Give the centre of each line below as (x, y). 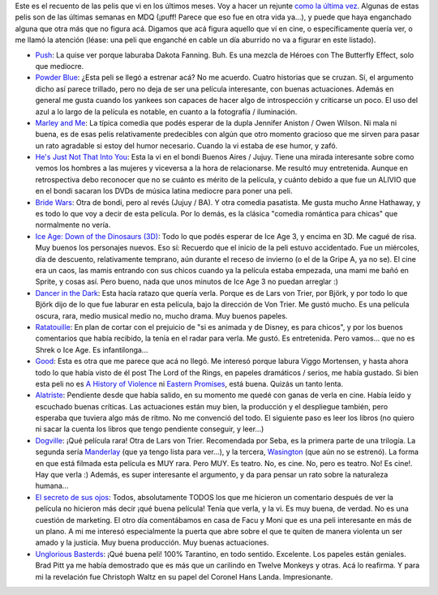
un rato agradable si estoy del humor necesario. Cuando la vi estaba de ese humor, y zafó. (187, 145)
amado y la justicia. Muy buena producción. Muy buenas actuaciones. (152, 542)
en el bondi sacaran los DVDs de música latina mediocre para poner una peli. (164, 191)
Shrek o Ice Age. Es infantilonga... (92, 349)
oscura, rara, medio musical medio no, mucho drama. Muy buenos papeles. (161, 315)
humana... (52, 486)
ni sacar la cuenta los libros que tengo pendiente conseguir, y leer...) (150, 429)
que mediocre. (60, 66)
